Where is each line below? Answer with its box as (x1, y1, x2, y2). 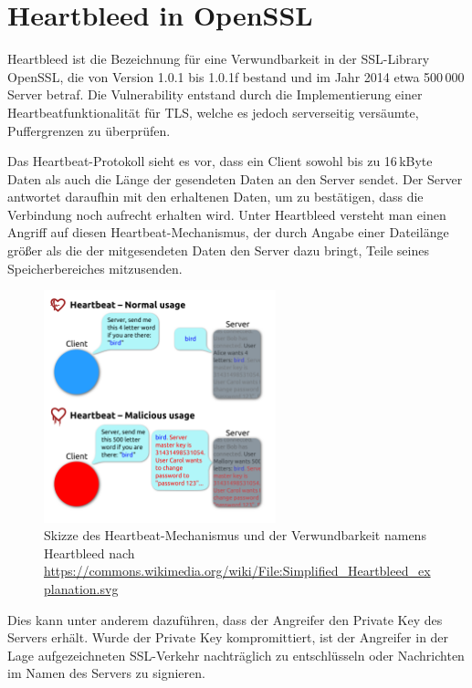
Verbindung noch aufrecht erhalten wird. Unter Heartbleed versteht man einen (7, 204, 446, 224)
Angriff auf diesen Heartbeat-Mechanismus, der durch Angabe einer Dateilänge (7, 223, 449, 242)
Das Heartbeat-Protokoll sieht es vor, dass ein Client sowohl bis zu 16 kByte (7, 151, 433, 171)
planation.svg (44, 579, 119, 599)
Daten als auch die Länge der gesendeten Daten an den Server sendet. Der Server (7, 169, 463, 188)
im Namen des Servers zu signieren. (7, 663, 205, 683)
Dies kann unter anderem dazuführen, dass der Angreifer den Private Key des (7, 610, 443, 629)
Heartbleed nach (44, 543, 135, 562)
